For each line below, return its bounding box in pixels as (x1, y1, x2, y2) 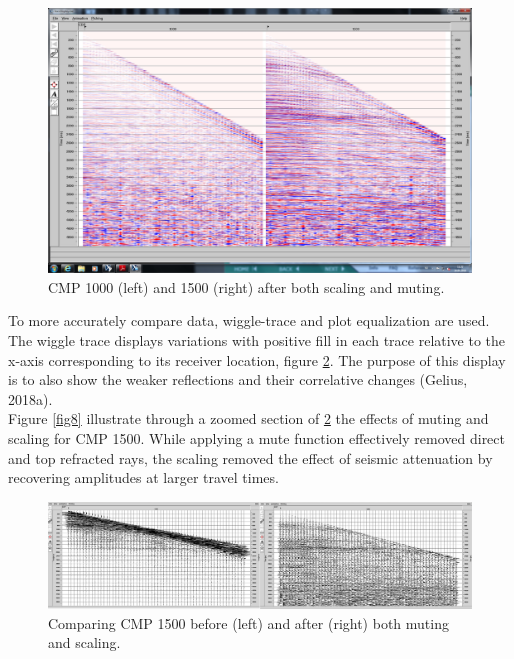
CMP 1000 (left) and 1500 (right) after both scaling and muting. (48, 276, 445, 297)
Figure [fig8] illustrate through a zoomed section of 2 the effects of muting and (8, 408, 489, 429)
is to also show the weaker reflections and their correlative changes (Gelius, (8, 369, 468, 390)
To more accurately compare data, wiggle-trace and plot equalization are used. (8, 310, 490, 331)
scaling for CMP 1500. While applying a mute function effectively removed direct (8, 428, 505, 448)
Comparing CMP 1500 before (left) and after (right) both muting (48, 612, 449, 633)
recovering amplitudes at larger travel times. (8, 467, 279, 488)
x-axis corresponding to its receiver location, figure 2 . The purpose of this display (8, 349, 506, 370)
